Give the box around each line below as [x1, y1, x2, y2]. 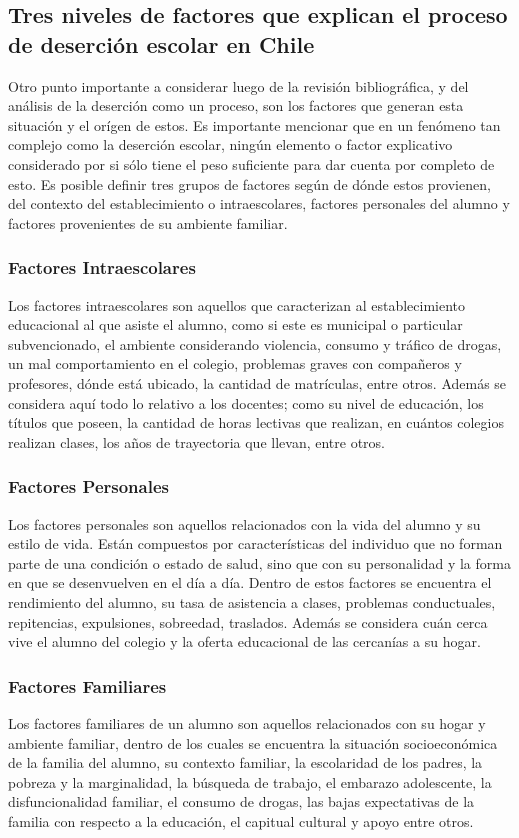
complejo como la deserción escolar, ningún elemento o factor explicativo [8, 134, 453, 155]
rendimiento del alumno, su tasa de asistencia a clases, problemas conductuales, [8, 591, 496, 612]
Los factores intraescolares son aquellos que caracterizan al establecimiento [8, 294, 466, 315]
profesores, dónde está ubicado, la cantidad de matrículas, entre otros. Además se [8, 372, 507, 393]
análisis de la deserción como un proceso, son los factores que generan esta [8, 95, 464, 116]
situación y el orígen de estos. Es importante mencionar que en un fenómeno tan [8, 114, 501, 135]
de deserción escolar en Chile [8, 28, 315, 59]
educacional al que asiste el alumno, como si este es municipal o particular [8, 314, 463, 335]
